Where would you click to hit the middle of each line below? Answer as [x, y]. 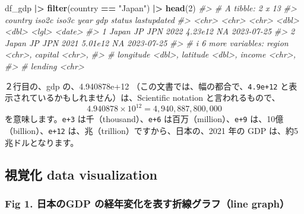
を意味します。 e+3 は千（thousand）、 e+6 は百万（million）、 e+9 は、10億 [144, 119]
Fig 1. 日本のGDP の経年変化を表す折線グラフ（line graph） [147, 203]
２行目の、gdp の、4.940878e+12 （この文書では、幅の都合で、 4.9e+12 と [147, 86]
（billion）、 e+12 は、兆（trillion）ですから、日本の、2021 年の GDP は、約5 [151, 130]
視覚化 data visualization [81, 174]
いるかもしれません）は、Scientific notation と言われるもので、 [159, 98]
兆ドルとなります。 [42, 142]
